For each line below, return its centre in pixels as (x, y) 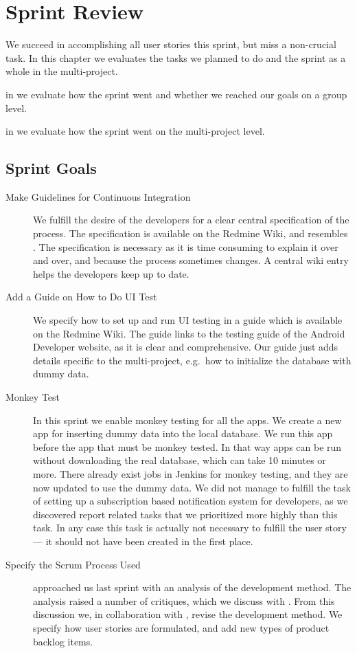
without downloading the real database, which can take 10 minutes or (180, 460)
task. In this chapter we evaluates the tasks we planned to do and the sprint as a (176, 57)
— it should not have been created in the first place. (143, 541)
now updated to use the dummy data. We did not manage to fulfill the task (192, 487)
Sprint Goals (51, 168)
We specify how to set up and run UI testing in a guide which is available (188, 320)
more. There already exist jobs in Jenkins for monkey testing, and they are (191, 473)
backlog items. (63, 641)
